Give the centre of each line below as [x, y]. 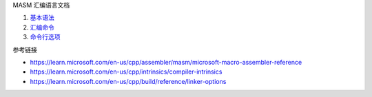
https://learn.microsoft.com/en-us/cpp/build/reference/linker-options [128, 81]
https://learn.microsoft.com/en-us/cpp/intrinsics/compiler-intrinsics [126, 72]
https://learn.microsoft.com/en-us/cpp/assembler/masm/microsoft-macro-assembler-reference [166, 62]
